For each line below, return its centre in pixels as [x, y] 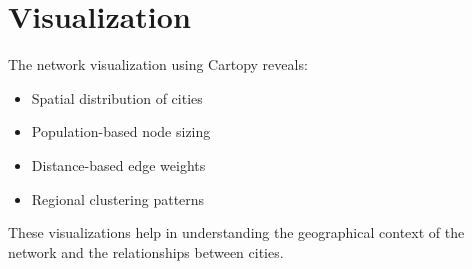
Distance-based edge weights [118, 164]
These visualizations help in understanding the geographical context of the [236, 232]
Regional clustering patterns [118, 198]
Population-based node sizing [121, 131]
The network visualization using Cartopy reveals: [158, 64]
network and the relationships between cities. [146, 251]
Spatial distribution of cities [117, 97]
